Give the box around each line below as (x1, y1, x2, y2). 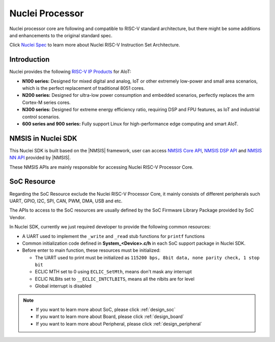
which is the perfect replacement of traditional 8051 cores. (22, 85, 145, 91)
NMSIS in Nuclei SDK (9, 134, 77, 143)
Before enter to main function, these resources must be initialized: (22, 247, 161, 253)
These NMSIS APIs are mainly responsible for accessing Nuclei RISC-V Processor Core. (9, 164, 194, 170)
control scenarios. (22, 114, 61, 120)
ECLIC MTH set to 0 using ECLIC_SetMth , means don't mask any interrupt (35, 269, 192, 275)
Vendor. (9, 214, 26, 220)
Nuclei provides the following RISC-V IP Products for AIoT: (9, 69, 132, 75)
